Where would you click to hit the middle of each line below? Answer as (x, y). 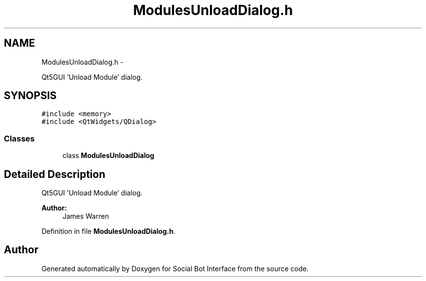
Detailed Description (55, 174)
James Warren (86, 216)
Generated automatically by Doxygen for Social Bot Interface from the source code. (175, 268)
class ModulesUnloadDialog (108, 156)
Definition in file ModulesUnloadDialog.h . (108, 231)
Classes (19, 138)
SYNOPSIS (30, 96)
